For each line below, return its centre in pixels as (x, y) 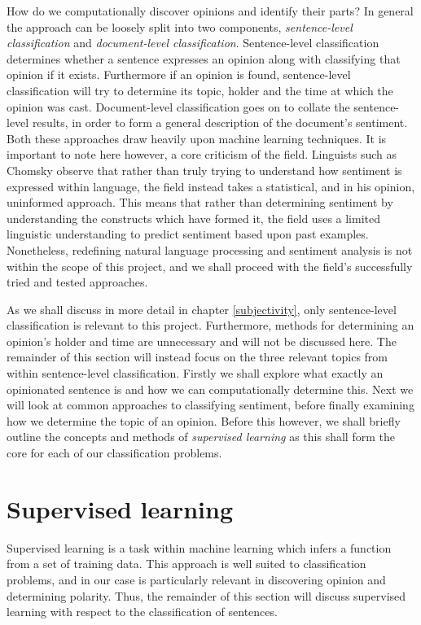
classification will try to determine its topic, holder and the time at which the (200, 90)
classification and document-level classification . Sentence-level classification (193, 43)
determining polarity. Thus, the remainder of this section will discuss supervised (206, 595)
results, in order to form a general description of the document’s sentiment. (220, 122)
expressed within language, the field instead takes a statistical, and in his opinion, (211, 186)
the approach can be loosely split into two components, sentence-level (180, 26)
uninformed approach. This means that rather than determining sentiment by (200, 202)
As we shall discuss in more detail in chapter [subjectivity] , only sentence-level (202, 309)
